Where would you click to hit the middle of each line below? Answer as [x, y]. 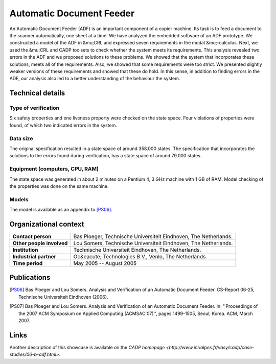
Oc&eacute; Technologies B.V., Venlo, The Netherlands [140, 256]
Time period [28, 263]
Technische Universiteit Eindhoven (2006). [63, 297]
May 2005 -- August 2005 [105, 263]
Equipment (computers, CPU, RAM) [54, 169]
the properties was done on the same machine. [59, 186]
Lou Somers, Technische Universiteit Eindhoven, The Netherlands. [153, 243]
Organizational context [47, 224]
